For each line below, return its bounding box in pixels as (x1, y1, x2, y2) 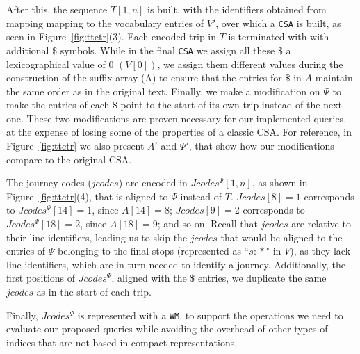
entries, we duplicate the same (198, 271, 327, 285)
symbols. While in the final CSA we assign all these (60, 42, 275, 57)
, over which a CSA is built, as (215, 15, 341, 30)
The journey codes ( (6, 175, 92, 190)
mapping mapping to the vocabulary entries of (6, 15, 204, 30)
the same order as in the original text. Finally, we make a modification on (6, 83, 320, 98)
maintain (315, 70, 353, 85)
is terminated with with (228, 29, 329, 44)
